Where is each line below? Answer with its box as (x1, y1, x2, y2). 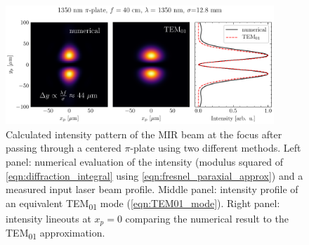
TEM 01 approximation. (6, 225, 105, 242)
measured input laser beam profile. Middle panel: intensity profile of (6, 182, 298, 197)
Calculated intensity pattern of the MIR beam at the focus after (6, 126, 282, 141)
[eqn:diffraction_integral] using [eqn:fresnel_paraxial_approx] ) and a (6, 168, 303, 183)
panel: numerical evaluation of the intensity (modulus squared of (6, 154, 284, 169)
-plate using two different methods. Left (130, 140, 301, 155)
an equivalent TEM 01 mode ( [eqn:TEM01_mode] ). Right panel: (6, 195, 280, 212)
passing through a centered (6, 140, 121, 155)
